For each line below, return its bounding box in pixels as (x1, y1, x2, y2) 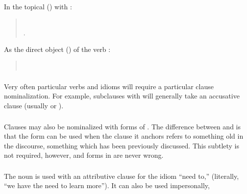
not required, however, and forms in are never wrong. (4, 150, 164, 160)
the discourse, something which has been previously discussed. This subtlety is (4, 140, 240, 150)
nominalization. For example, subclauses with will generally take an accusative (4, 91, 240, 101)
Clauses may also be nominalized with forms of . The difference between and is (4, 121, 241, 131)
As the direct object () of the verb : (4, 44, 111, 54)
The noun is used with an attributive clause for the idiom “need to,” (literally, (4, 170, 239, 181)
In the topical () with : (4, 1, 72, 11)
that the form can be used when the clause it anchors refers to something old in (4, 131, 244, 141)
